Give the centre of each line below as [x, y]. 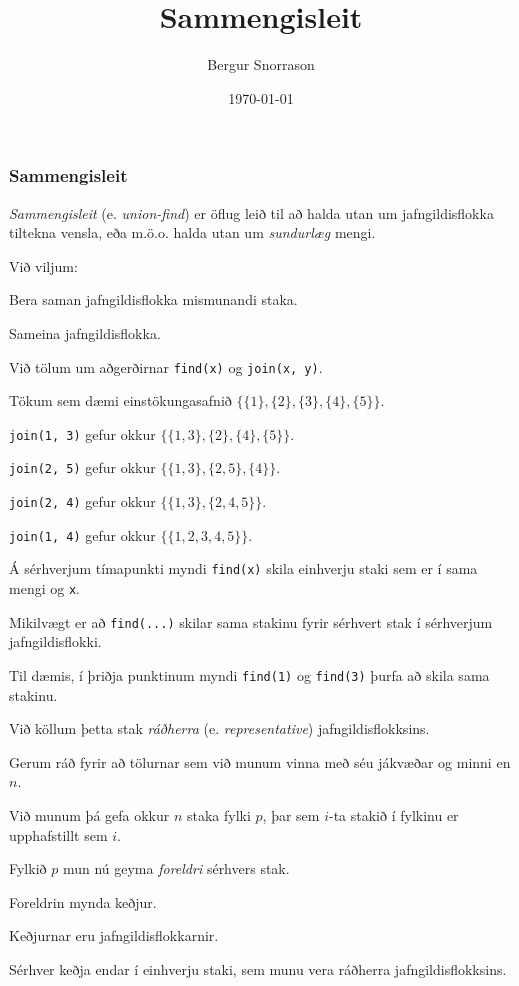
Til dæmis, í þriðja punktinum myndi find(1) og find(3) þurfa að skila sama [249, 675]
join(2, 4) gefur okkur [82, 501]
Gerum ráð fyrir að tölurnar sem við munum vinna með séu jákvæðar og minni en [260, 761]
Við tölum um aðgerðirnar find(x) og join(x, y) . [166, 366]
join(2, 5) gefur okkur [82, 467]
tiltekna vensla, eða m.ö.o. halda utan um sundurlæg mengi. [192, 232]
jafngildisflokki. [55, 641]
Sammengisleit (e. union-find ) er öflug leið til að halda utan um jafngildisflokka [251, 212]
